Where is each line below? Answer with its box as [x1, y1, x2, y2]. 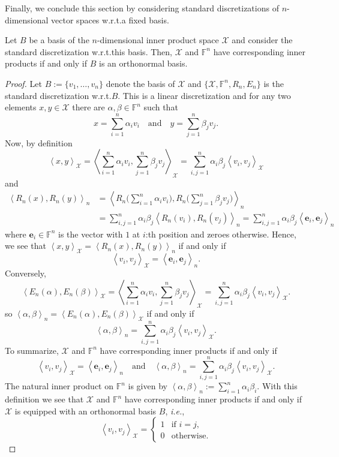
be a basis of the [29, 34, 89, 46]
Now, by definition [5, 136, 73, 149]
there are [72, 101, 105, 113]
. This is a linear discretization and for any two [118, 89, 291, 101]
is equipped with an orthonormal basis [14, 404, 157, 417]
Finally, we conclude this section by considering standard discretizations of [5, 2, 279, 14]
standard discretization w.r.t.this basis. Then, [5, 45, 172, 58]
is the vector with [58, 227, 123, 240]
